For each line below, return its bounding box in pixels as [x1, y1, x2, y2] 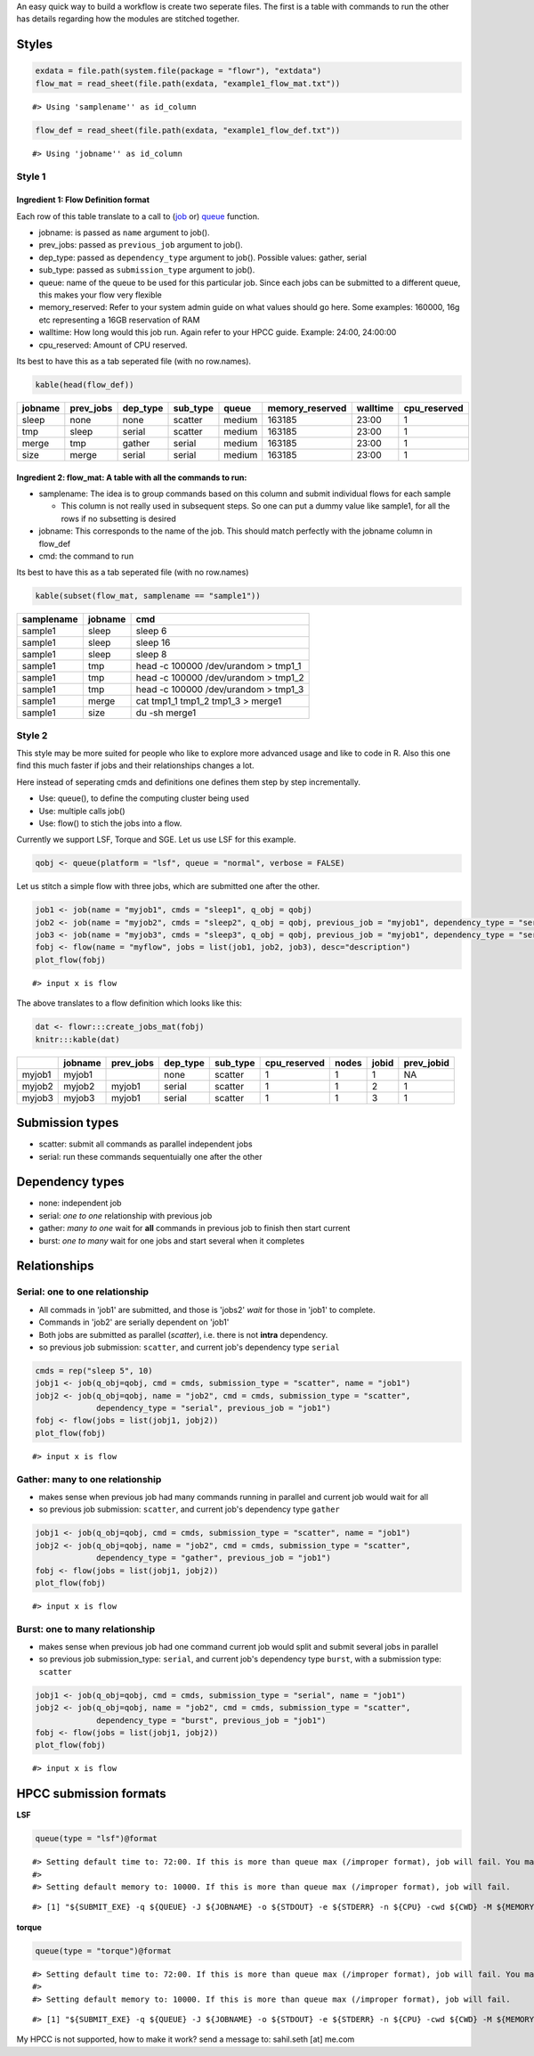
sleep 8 [135, 649, 167, 661]
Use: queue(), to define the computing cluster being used [38, 793, 249, 804]
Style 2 [16, 729, 48, 741]
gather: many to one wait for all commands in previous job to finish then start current [38, 1223, 351, 1234]
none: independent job [38, 1198, 122, 1209]
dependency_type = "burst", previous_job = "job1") [96, 1715, 327, 1726]
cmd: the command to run [38, 551, 133, 561]
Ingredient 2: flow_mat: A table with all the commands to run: [16, 472, 247, 483]
